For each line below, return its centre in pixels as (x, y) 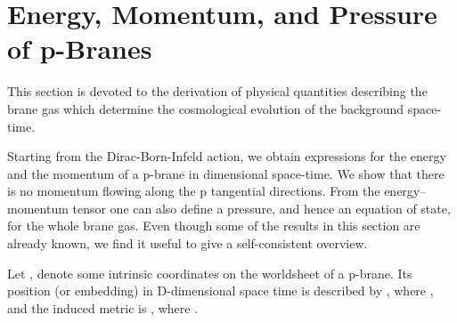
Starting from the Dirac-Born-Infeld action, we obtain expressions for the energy (227, 156)
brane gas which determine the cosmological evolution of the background (206, 108)
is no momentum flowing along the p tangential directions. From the (194, 191)
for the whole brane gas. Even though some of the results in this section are (214, 226)
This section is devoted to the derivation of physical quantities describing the (217, 91)
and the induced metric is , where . (103, 307)
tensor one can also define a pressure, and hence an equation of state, (261, 208)
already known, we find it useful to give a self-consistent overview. (188, 243)
